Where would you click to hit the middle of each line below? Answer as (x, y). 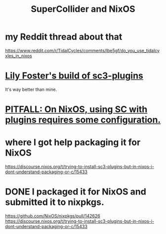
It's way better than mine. (31, 89)
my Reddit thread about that (64, 37)
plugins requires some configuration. (83, 120)
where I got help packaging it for (73, 142)
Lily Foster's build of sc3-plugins (74, 76)
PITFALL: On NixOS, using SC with (76, 109)
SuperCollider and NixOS (83, 9)
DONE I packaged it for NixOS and (76, 192)
